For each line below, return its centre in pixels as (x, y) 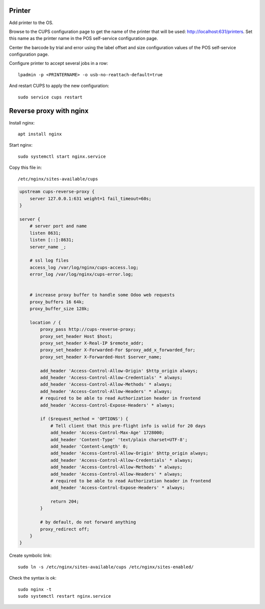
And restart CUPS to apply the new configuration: (59, 86)
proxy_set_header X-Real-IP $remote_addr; (92, 343)
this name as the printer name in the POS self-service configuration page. (84, 38)
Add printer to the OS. (31, 23)
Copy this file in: (26, 168)
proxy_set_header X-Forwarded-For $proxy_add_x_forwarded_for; (118, 350)
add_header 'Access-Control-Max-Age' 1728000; (107, 433)
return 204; (65, 502)
